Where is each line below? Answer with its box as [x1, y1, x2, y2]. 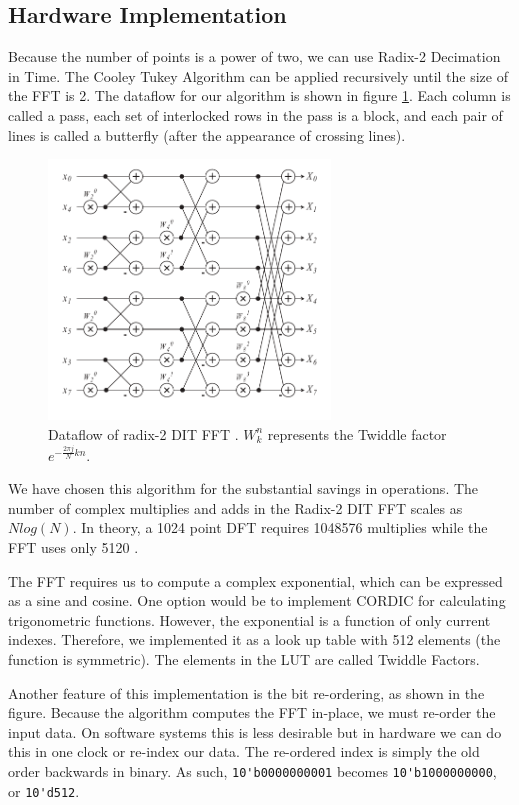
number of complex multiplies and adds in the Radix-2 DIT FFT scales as [8, 497, 463, 518]
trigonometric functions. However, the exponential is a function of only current [8, 609, 491, 630]
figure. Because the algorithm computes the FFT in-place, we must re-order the [8, 702, 496, 723]
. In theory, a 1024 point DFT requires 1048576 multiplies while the [72, 517, 488, 538]
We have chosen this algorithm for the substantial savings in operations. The [8, 478, 479, 499]
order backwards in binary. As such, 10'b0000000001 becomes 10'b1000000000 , [8, 760, 497, 781]
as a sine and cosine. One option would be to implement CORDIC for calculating [8, 590, 506, 611]
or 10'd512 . [8, 780, 80, 801]
